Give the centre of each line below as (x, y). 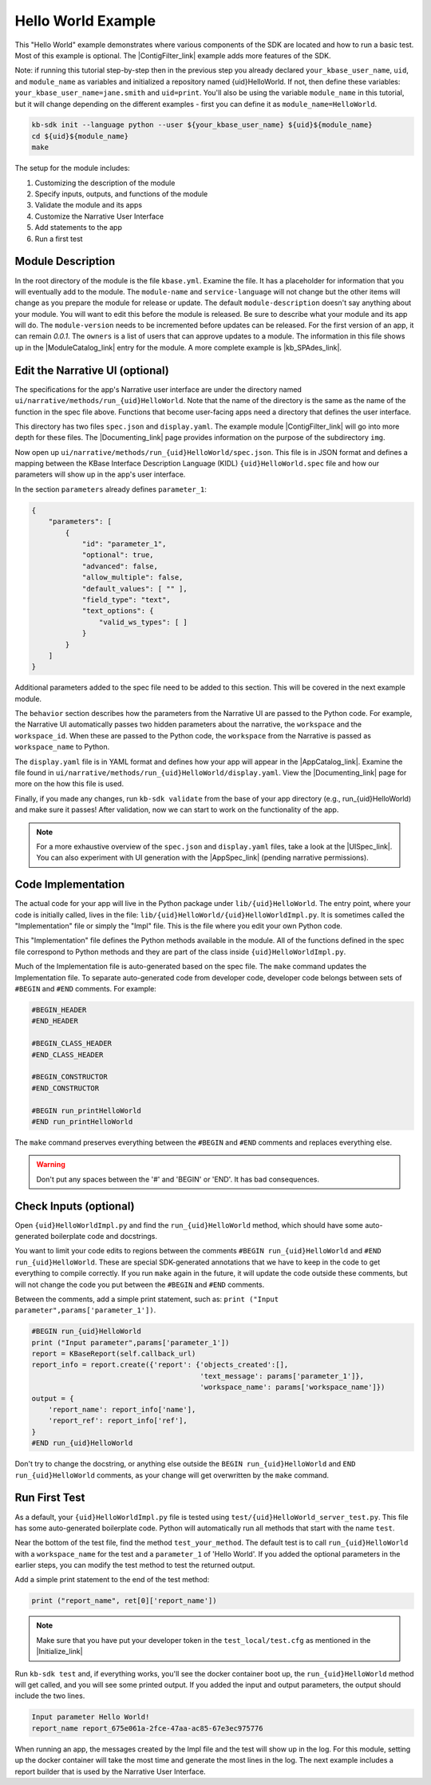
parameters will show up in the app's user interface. (100, 474)
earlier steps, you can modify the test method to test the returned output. (135, 1565)
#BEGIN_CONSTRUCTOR (69, 1077)
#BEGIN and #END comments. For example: (86, 989)
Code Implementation (70, 885)
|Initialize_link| (59, 1652)
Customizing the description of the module (105, 183)
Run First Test (50, 1498)
